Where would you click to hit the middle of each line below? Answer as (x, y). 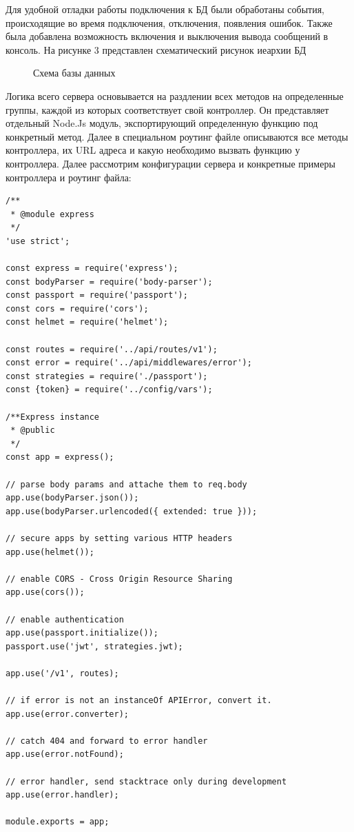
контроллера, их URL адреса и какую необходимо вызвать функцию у (153, 150)
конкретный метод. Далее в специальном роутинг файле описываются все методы (177, 136)
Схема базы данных (74, 73)
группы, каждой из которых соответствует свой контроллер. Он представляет (167, 109)
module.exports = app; (58, 822)
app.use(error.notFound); (65, 754)
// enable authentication (65, 619)
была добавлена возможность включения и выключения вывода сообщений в (167, 36)
